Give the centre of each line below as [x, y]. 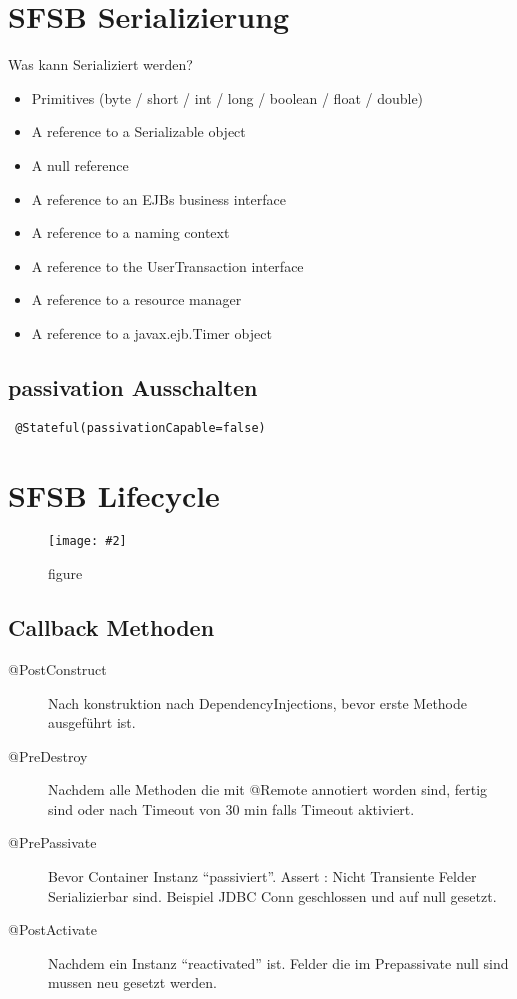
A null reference [80, 164]
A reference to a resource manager [136, 299]
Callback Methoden [111, 627]
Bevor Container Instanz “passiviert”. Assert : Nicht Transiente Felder [262, 876]
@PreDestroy [48, 755]
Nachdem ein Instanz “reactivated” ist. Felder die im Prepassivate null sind [278, 962]
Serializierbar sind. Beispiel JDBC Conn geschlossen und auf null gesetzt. [272, 895]
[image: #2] [87, 541]
